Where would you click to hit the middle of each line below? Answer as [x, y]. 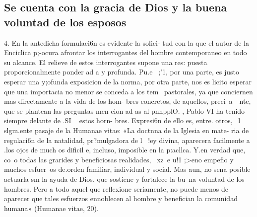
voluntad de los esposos [65, 22]
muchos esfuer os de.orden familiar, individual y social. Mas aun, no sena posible [127, 169]
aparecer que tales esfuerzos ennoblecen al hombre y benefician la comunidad [121, 198]
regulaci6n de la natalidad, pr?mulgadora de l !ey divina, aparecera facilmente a [127, 140]
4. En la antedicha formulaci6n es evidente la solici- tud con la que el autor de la [127, 42]
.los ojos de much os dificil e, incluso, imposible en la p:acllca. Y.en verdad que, [125, 150]
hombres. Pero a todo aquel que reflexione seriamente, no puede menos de [116, 188]
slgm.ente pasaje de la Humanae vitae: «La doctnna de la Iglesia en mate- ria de [127, 130]
